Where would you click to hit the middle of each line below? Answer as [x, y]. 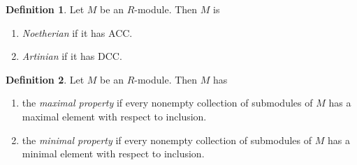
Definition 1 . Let [45, 9]
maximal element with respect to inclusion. [114, 116]
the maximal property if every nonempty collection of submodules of [167, 103]
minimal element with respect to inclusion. [113, 154]
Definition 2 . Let [45, 79]
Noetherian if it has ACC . [77, 32]
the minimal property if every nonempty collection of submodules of [167, 140]
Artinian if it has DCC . [72, 56]
